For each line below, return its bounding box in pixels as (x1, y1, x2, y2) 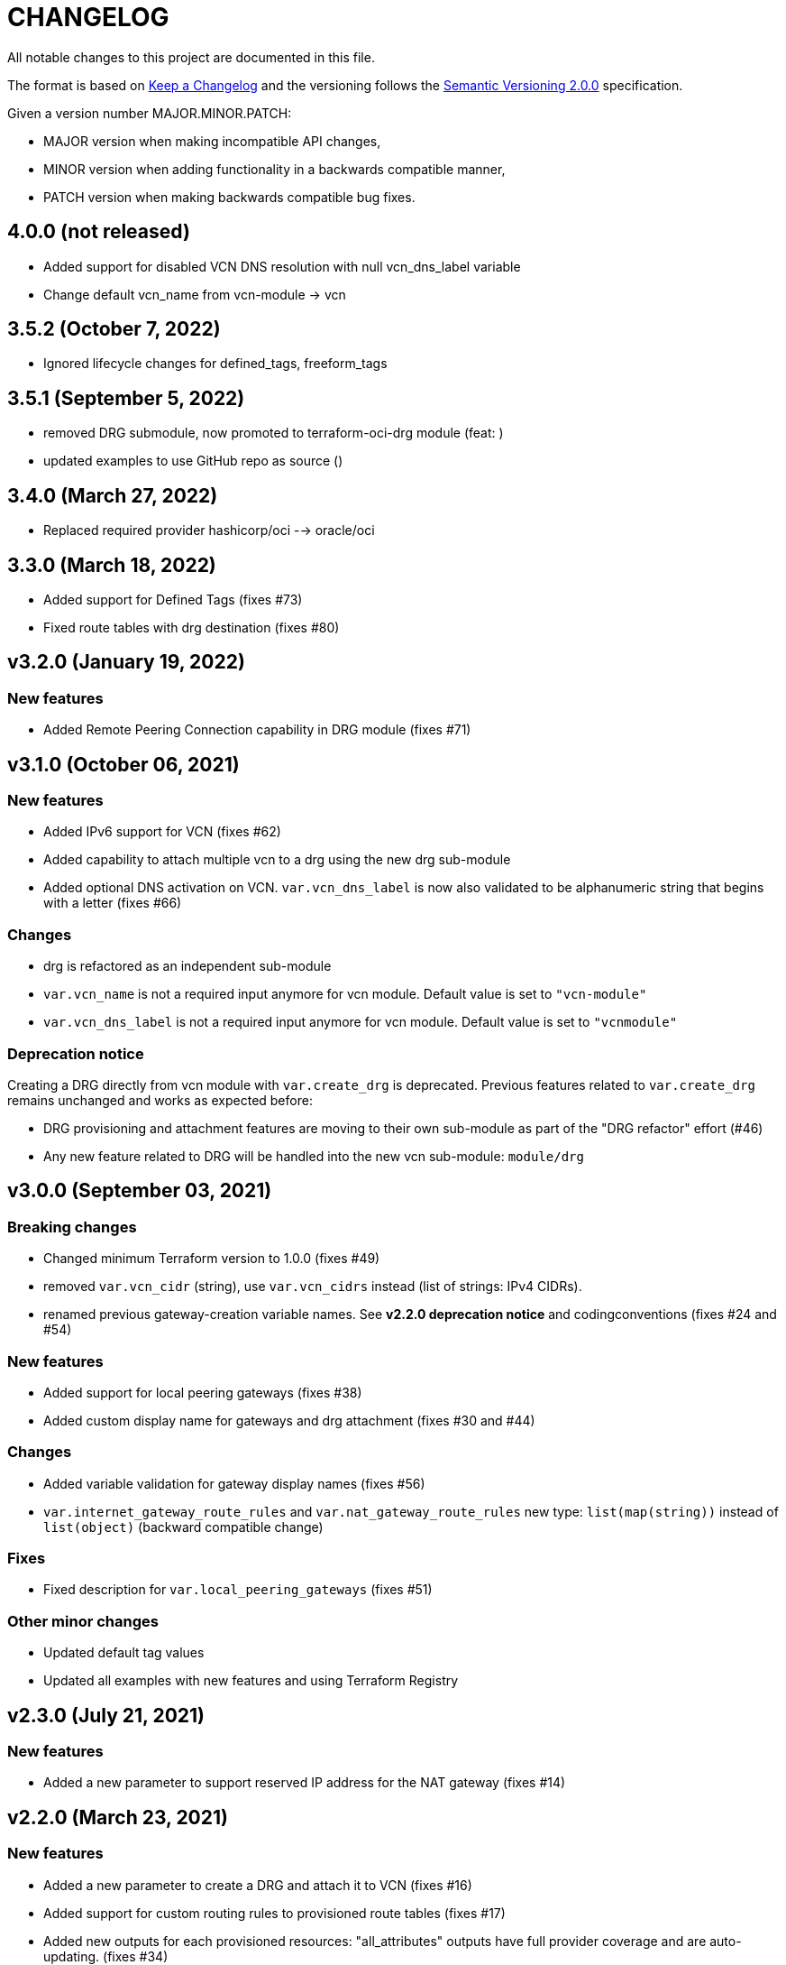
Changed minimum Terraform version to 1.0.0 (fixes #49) (43, 1250, 380, 1267)
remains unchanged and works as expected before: (7, 1092, 313, 1108)
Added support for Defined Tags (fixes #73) (43, 591, 303, 607)
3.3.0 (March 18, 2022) (7, 553, 216, 577)
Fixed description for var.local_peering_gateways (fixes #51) (43, 1582, 433, 1598)
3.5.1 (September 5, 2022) (7, 386, 245, 410)
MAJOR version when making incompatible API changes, (43, 133, 381, 149)
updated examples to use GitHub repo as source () (43, 453, 343, 469)
